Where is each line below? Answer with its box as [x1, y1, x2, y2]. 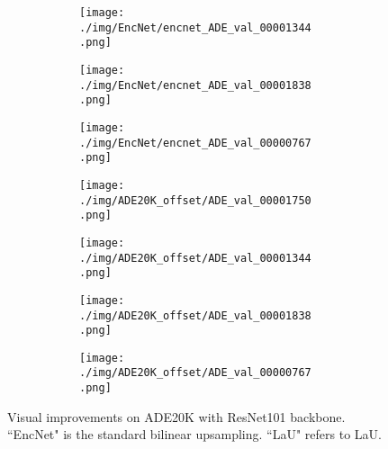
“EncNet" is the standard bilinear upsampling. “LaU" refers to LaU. [7, 425, 382, 444]
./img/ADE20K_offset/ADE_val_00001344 [79, 251, 311, 265]
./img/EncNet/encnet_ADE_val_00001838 [79, 78, 311, 92]
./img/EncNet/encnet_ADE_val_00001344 [79, 21, 311, 34]
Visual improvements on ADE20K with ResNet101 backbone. [7, 407, 346, 426]
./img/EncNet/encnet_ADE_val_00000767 [79, 136, 311, 149]
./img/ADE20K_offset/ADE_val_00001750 [79, 193, 311, 207]
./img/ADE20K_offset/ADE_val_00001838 [79, 309, 311, 322]
